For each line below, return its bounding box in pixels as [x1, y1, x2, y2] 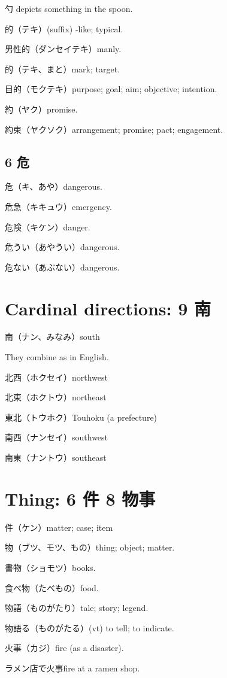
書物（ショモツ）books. [5, 561, 96, 573]
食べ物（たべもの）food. [5, 581, 99, 594]
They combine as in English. [5, 351, 109, 363]
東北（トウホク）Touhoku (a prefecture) [5, 411, 158, 423]
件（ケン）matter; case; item [5, 521, 113, 533]
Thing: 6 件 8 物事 [5, 486, 156, 510]
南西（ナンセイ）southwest [5, 431, 108, 443]
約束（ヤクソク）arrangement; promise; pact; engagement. [5, 123, 223, 135]
